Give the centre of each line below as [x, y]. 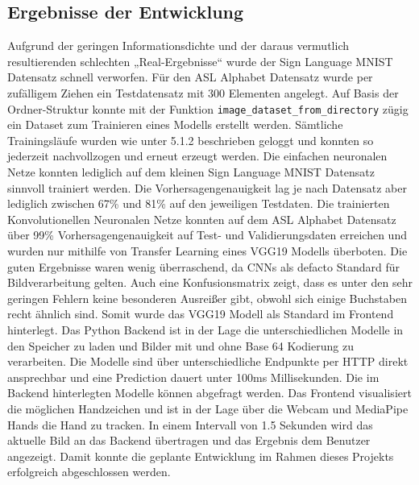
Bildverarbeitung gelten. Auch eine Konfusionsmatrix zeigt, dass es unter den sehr [210, 282]
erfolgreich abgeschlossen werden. [89, 472]
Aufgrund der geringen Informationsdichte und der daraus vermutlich [178, 46]
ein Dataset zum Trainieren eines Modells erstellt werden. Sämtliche [175, 124]
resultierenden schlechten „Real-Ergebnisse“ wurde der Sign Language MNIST [200, 61]
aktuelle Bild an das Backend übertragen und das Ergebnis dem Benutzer [189, 440]
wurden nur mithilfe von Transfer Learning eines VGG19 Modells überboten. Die [207, 250]
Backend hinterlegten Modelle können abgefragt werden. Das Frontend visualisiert [209, 393]
